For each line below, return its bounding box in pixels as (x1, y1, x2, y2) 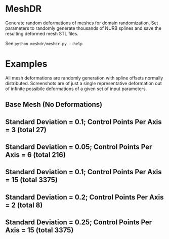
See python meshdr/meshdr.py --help (5, 40, 83, 46)
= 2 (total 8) (5, 201, 43, 209)
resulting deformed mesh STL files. (5, 30, 78, 36)
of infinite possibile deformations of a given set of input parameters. (5, 86, 147, 92)
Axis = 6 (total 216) (5, 150, 66, 160)
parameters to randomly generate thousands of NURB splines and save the (5, 25, 162, 31)
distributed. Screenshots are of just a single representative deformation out (5, 80, 162, 86)
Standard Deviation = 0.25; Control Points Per (5, 218, 152, 227)
